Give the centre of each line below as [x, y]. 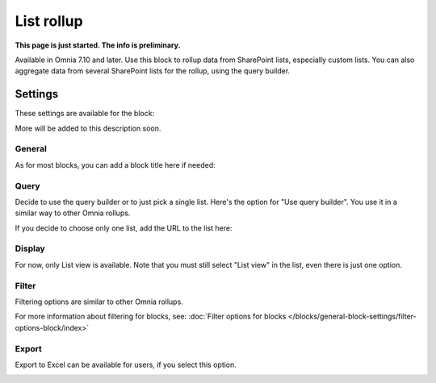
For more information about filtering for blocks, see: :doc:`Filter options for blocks [151, 316]
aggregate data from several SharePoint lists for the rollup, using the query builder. [153, 71]
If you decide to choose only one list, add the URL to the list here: [124, 228]
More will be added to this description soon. [88, 128]
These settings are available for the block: [85, 114]
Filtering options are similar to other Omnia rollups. [99, 302]
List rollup [49, 21]
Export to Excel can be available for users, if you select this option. [126, 364]
